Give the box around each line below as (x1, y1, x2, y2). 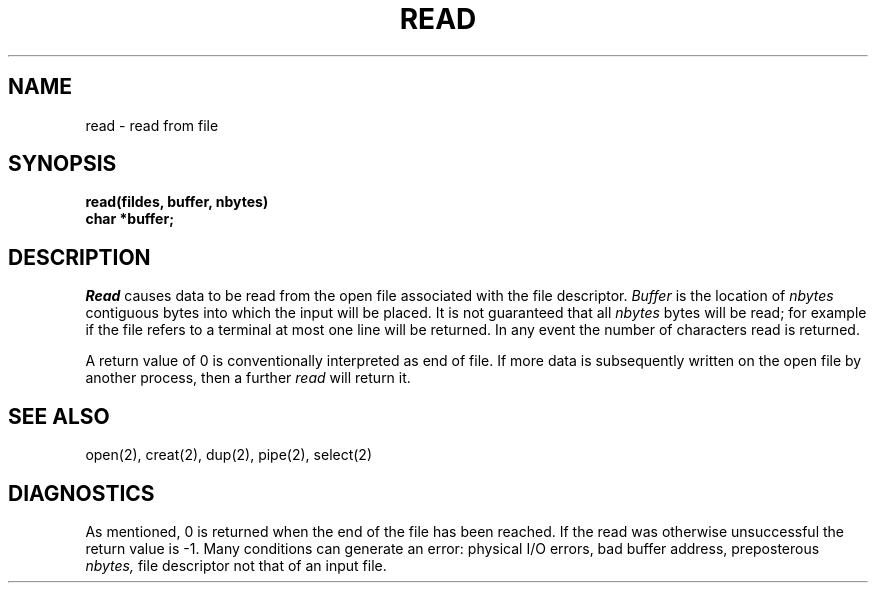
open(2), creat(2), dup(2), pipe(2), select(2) (85, 446, 373, 464)
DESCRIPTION (8, 244, 151, 270)
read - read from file (85, 116, 219, 134)
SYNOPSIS (8, 151, 117, 177)
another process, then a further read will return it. (85, 369, 411, 387)
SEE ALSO (8, 403, 110, 429)
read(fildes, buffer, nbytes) (85, 193, 269, 211)
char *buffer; (85, 210, 174, 228)
